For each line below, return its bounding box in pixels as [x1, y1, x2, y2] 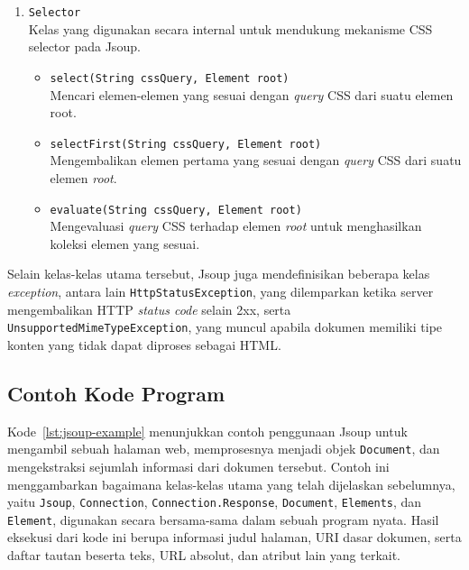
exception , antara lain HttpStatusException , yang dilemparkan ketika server [7, 281, 434, 300]
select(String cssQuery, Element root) [50, 71, 290, 85]
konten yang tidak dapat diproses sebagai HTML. [7, 335, 281, 354]
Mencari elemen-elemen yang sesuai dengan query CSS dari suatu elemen [50, 85, 454, 104]
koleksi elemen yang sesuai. [50, 234, 200, 253]
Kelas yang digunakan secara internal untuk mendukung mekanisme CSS [28, 19, 433, 38]
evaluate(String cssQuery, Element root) [50, 203, 302, 216]
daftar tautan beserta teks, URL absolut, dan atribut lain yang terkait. [7, 546, 401, 565]
